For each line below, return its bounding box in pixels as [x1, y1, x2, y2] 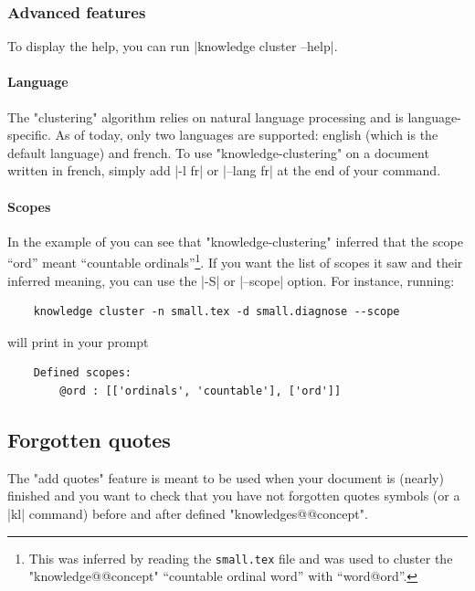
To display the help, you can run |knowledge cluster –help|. [7, 37, 338, 56]
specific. [7, 125, 51, 144]
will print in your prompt [7, 332, 149, 351]
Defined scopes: [33, 366, 132, 380]
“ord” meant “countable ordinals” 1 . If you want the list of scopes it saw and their [7, 250, 463, 272]
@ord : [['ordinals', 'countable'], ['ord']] [59, 385, 342, 397]
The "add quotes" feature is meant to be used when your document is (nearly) [7, 468, 444, 487]
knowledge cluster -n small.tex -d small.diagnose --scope [33, 305, 400, 319]
